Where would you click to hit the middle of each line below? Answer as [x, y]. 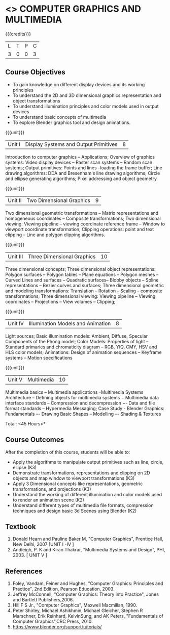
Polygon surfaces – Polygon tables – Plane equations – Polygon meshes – [82, 274]
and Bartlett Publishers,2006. [43, 600]
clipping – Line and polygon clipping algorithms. [55, 235]
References [24, 571]
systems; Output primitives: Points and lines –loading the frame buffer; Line [84, 168]
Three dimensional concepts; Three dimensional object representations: [80, 269]
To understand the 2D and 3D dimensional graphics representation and [87, 95]
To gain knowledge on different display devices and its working [79, 84]
